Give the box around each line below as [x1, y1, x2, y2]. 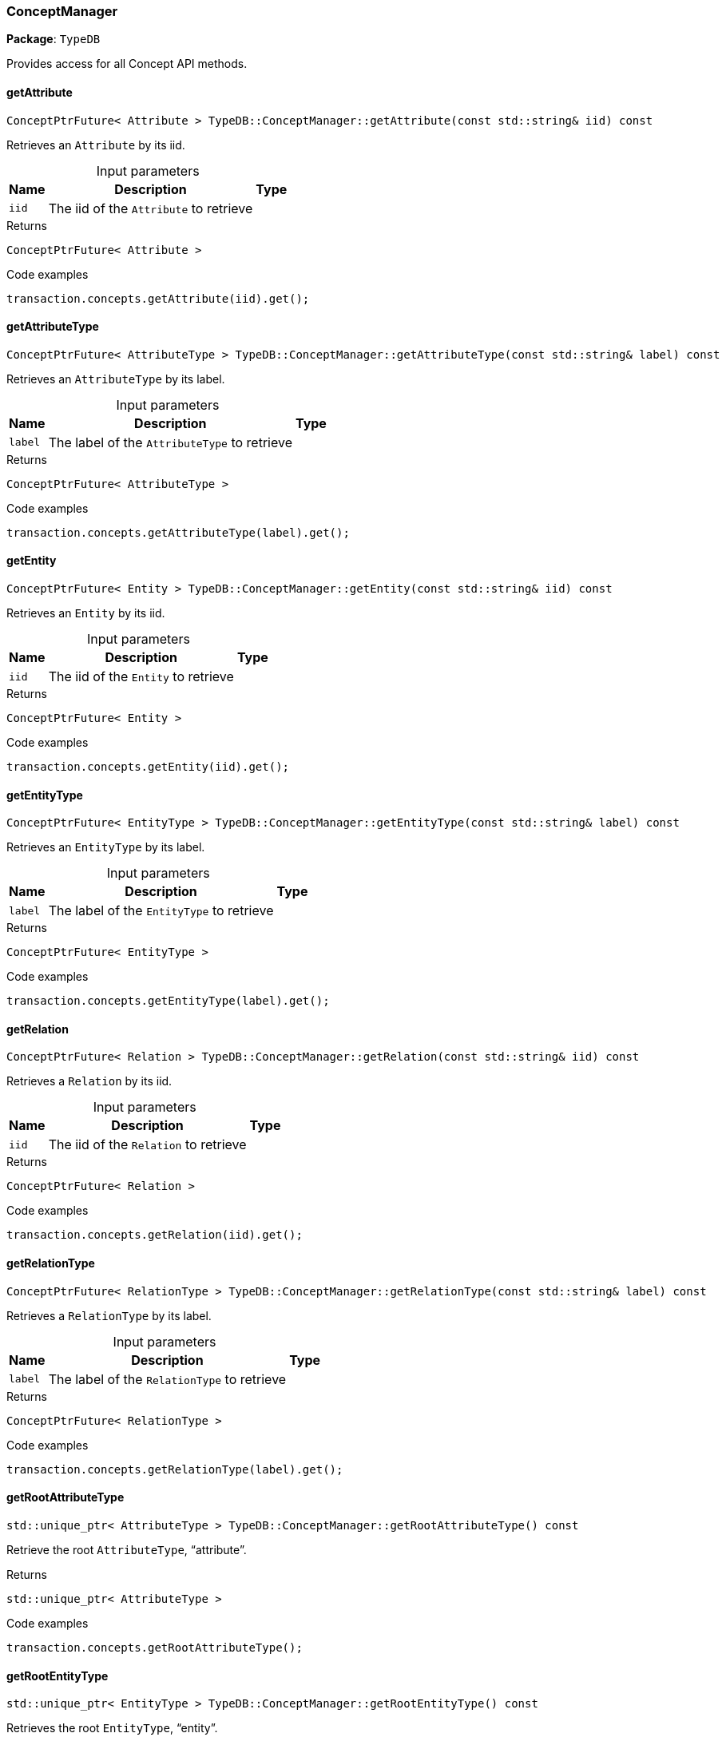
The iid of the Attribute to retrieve [48, 200, 253, 216]
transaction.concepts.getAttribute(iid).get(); [6, 291, 310, 305]
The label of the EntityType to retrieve [48, 902, 274, 919]
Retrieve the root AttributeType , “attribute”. [6, 1542, 247, 1557]
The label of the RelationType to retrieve [48, 1370, 287, 1387]
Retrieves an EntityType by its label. [6, 840, 205, 855]
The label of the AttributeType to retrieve [48, 434, 292, 450]
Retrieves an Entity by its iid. [6, 606, 165, 621]
